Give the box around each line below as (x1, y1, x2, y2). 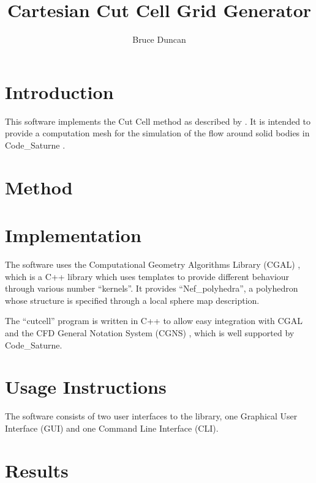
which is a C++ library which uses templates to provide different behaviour (5, 270, 290, 282)
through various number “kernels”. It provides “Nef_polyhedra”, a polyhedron (5, 282, 298, 295)
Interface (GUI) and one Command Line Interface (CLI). (5, 421, 219, 434)
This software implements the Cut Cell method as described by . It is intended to (5, 114, 311, 127)
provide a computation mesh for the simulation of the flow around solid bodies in (5, 127, 310, 139)
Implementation (5, 223, 141, 247)
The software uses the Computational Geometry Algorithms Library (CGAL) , (5, 257, 301, 270)
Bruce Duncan (132, 33, 186, 46)
